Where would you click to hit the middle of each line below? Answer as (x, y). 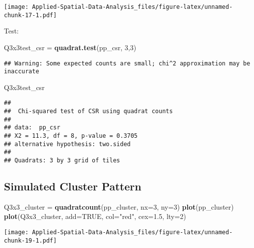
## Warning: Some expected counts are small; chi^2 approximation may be (127, 63)
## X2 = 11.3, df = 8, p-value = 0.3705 (71, 136)
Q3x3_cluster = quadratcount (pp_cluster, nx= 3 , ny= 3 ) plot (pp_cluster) (119, 206)
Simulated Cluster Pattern (73, 186)
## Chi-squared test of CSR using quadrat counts (88, 111)
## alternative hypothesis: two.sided (67, 144)
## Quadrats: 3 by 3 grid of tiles (62, 160)
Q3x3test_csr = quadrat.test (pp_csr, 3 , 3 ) (70, 47)
